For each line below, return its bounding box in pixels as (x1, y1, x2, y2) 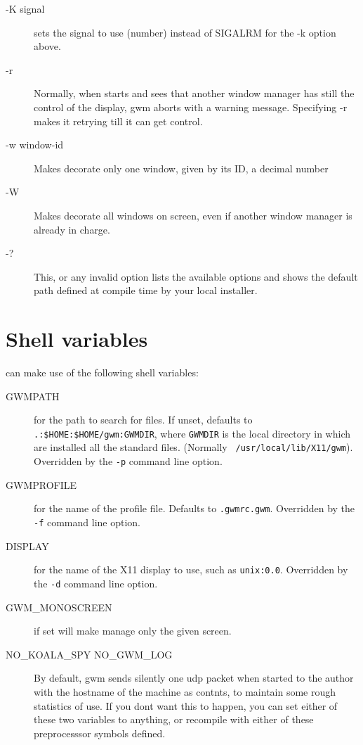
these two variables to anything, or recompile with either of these (34, 712, 314, 727)
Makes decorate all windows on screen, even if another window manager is (34, 208, 352, 222)
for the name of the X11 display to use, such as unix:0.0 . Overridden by (34, 562, 348, 577)
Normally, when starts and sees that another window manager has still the (34, 86, 355, 101)
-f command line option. (34, 515, 141, 530)
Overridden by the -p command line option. (34, 454, 223, 469)
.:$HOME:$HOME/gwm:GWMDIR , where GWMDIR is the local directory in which (34, 426, 351, 440)
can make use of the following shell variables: (6, 365, 199, 380)
